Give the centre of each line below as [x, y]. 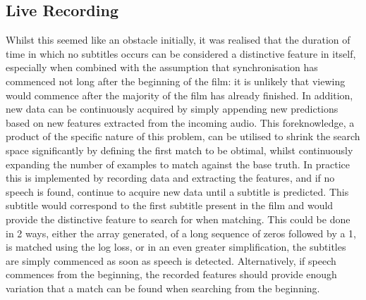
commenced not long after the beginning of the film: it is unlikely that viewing [176, 81]
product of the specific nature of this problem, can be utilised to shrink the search [183, 136]
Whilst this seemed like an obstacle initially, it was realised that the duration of [178, 40]
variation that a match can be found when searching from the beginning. [163, 288]
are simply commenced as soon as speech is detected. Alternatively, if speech [171, 260]
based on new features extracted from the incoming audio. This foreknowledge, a [180, 122]
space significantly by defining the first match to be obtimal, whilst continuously [179, 150]
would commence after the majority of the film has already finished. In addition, [179, 95]
